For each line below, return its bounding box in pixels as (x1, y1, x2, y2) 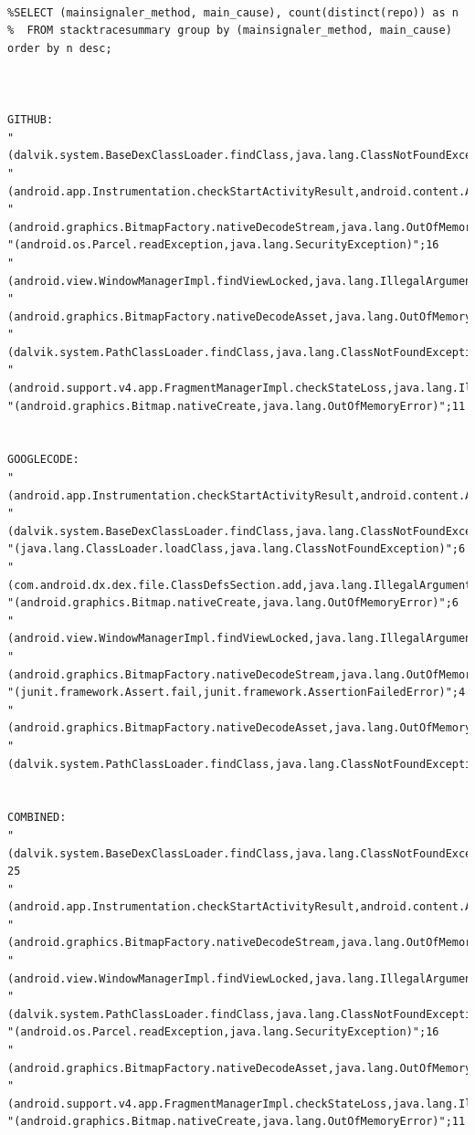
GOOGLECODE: (7, 453, 79, 467)
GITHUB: (7, 113, 54, 127)
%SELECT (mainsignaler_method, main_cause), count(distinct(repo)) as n (7, 5, 459, 19)
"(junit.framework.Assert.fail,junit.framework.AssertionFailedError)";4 (7, 686, 466, 699)
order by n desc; (7, 41, 112, 55)
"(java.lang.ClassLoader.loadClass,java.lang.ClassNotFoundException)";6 (7, 542, 466, 556)
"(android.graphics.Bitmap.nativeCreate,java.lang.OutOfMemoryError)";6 (7, 596, 459, 610)
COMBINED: (7, 811, 67, 825)
